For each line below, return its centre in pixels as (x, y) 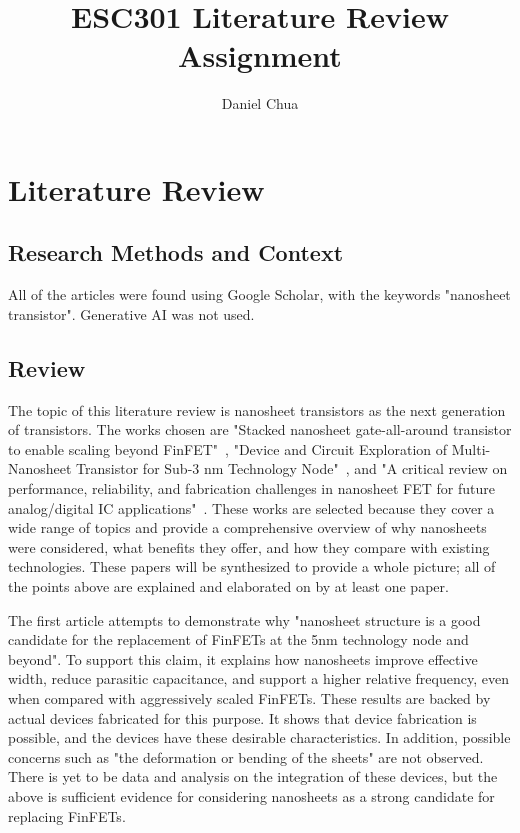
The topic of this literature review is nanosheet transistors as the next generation (257, 409)
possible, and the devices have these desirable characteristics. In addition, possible (259, 737)
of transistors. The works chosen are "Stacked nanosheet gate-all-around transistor (260, 429)
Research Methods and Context (176, 252)
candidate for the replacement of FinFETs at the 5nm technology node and (238, 639)
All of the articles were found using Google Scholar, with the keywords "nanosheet (259, 294)
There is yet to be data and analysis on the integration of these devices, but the (253, 776)
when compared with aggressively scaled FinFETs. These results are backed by (249, 698)
